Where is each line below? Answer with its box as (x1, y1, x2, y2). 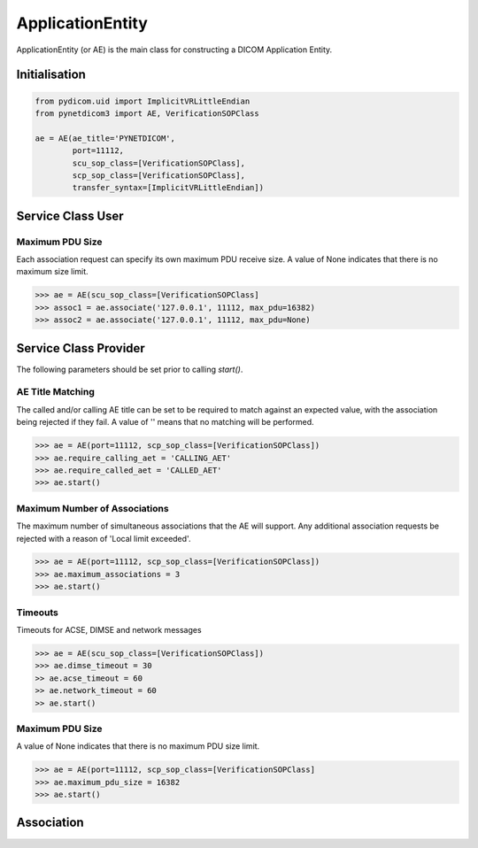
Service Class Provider (16, 341, 145, 356)
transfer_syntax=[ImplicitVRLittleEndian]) (72, 182, 265, 193)
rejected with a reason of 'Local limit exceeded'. (16, 533, 191, 543)
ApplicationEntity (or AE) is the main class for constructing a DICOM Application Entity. (16, 44, 333, 55)
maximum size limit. (16, 266, 89, 277)
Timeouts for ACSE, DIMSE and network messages (16, 625, 203, 635)
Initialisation (16, 67, 86, 82)
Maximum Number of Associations (16, 502, 169, 514)
